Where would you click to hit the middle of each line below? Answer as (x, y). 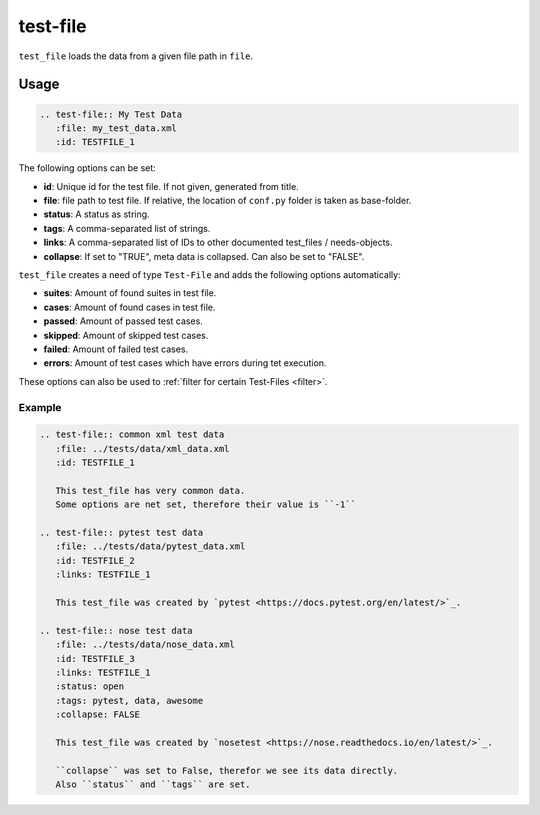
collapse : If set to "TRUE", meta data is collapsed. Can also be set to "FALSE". (204, 256)
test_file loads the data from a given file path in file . (136, 56)
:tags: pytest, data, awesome (129, 700)
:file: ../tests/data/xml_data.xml (142, 448)
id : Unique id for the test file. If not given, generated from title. (171, 186)
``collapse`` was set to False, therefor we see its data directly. (227, 770)
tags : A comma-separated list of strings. (127, 228)
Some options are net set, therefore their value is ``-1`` (206, 504)
